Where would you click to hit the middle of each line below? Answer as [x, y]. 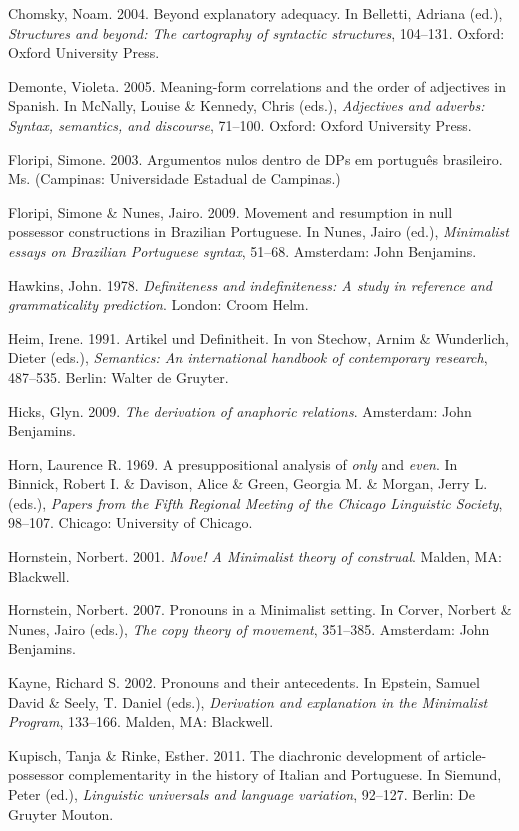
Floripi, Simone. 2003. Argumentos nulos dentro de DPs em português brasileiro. [255, 158]
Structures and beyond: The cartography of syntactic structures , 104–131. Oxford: [256, 32]
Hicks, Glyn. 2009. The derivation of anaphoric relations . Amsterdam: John [240, 410]
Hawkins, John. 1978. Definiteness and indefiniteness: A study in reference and [250, 284]
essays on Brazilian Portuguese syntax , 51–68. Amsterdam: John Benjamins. [242, 250]
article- [465, 754]
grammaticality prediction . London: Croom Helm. [158, 304]
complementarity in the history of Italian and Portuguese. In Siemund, [285, 774]
